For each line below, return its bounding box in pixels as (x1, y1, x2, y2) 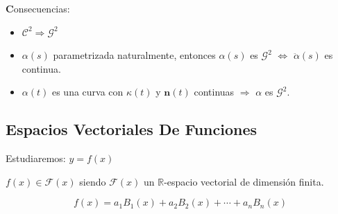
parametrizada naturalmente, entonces (53, 48, 216, 62)
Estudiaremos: (6, 151, 66, 166)
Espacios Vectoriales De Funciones (6, 118, 257, 140)
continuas (194, 84, 235, 99)
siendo (79, 174, 106, 188)
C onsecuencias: (6, 1, 70, 15)
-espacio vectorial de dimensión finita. (164, 174, 324, 188)
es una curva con (51, 84, 124, 99)
